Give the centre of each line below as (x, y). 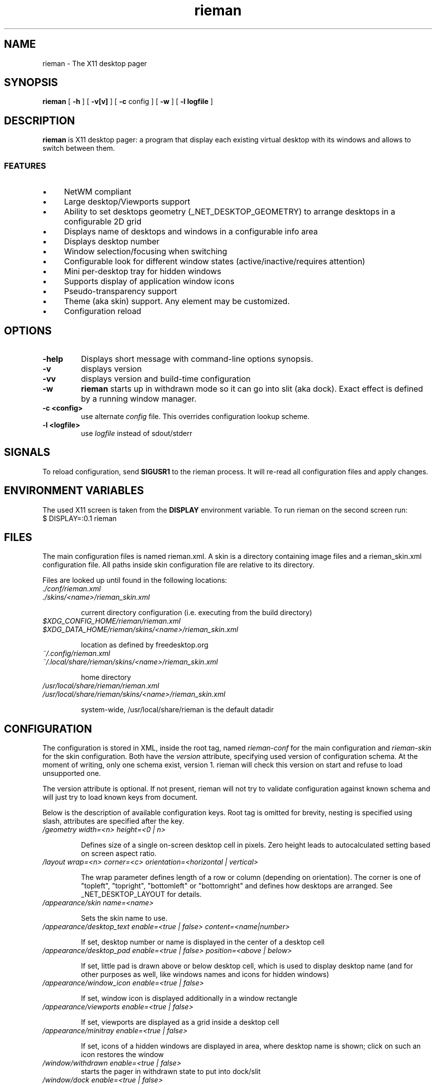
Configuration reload (103, 311)
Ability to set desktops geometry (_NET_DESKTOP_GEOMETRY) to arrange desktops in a (229, 212)
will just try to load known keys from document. (120, 797)
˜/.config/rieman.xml (76, 653)
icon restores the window (122, 1055)
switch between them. (79, 148)
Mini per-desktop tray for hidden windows (143, 271)
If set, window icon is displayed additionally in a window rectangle (189, 998)
